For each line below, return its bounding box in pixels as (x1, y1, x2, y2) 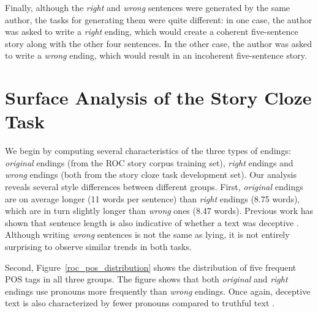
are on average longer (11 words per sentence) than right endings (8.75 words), (5, 192, 300, 205)
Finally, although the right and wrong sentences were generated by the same (5, 1, 290, 13)
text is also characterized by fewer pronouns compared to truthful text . (5, 296, 274, 309)
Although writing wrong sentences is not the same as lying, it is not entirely (5, 228, 290, 241)
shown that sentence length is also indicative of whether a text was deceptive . (5, 216, 299, 229)
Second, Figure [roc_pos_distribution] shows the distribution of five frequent (5, 260, 297, 273)
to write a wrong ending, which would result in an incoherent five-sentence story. (5, 49, 307, 62)
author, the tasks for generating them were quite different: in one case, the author (5, 13, 312, 26)
